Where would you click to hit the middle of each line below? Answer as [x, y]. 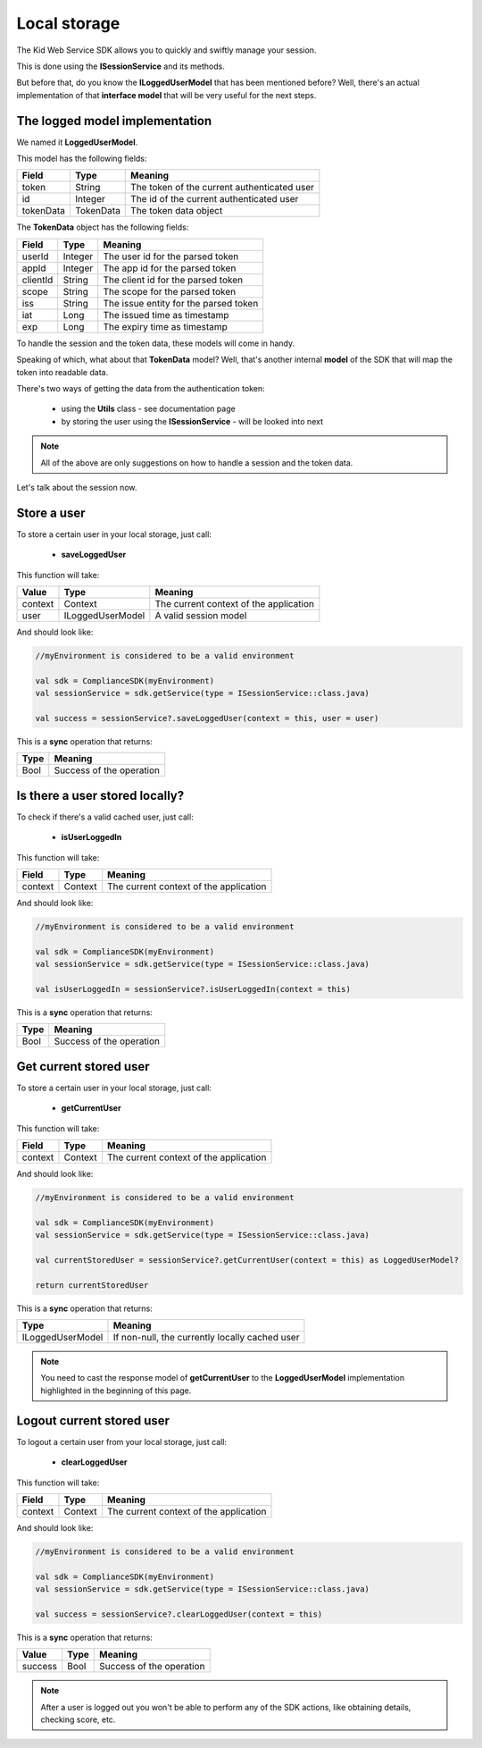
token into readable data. [62, 372]
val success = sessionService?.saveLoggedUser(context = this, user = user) [207, 718]
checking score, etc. [78, 1719]
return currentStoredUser [92, 1285]
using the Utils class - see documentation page [148, 409]
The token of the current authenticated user [223, 188]
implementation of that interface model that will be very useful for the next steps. [166, 95]
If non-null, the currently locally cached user [206, 1338]
